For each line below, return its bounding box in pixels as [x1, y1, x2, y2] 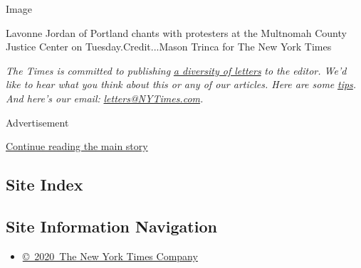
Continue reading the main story [6, 139, 148, 154]
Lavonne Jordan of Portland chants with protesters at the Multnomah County [6, 25, 347, 40]
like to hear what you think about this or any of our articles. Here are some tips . [6, 77, 357, 92]
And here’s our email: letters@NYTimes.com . [6, 90, 204, 105]
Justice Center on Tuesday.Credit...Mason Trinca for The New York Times [6, 39, 332, 54]
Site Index [6, 173, 83, 195]
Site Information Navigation [6, 215, 217, 237]
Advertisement [6, 114, 69, 129]
